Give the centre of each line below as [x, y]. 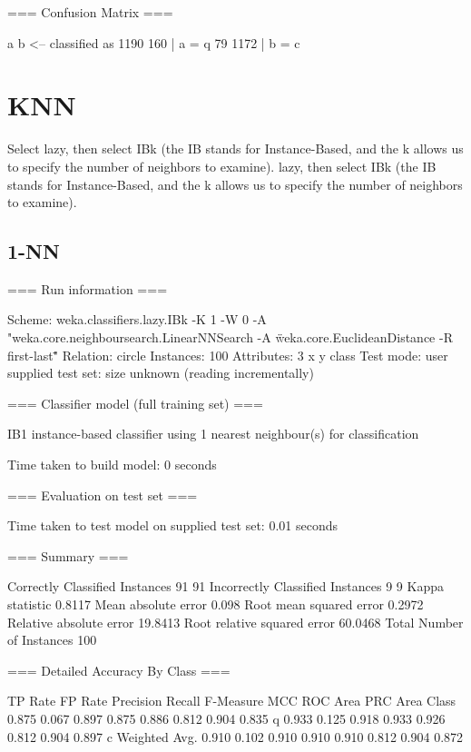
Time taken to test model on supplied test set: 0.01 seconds [173, 525]
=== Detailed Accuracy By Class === [119, 670]
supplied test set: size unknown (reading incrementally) [161, 373]
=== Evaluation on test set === [103, 495]
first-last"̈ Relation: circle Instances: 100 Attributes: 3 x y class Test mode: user [228, 355]
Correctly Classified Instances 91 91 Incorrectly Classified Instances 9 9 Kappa [226, 586]
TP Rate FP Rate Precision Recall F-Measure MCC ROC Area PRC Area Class [232, 701]
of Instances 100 [52, 640]
